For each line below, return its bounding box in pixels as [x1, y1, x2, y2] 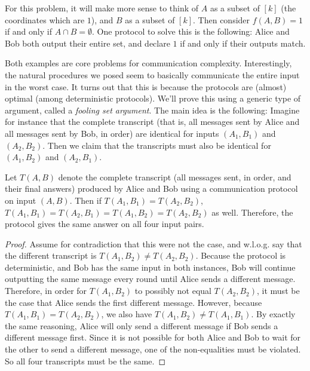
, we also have [101, 308, 152, 320]
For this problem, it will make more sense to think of [5, 2, 199, 14]
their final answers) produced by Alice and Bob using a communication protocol [5, 182, 298, 195]
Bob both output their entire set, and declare [5, 36, 170, 49]
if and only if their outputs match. [180, 36, 306, 49]
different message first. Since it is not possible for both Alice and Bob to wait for [5, 331, 301, 344]
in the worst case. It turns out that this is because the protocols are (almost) [5, 80, 287, 93]
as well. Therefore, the [211, 206, 293, 218]
